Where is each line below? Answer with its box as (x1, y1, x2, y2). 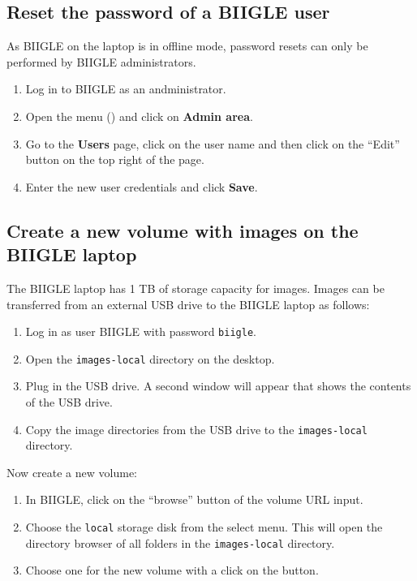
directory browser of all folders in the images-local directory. (25, 534, 335, 551)
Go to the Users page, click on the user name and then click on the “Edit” (25, 135, 400, 152)
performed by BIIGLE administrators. (6, 53, 196, 70)
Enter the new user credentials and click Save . (25, 178, 258, 195)
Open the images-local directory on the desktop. (25, 350, 275, 367)
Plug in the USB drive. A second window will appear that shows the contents (25, 377, 411, 394)
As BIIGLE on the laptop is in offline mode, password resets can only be (6, 37, 368, 54)
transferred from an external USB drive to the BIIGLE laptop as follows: (6, 295, 370, 312)
